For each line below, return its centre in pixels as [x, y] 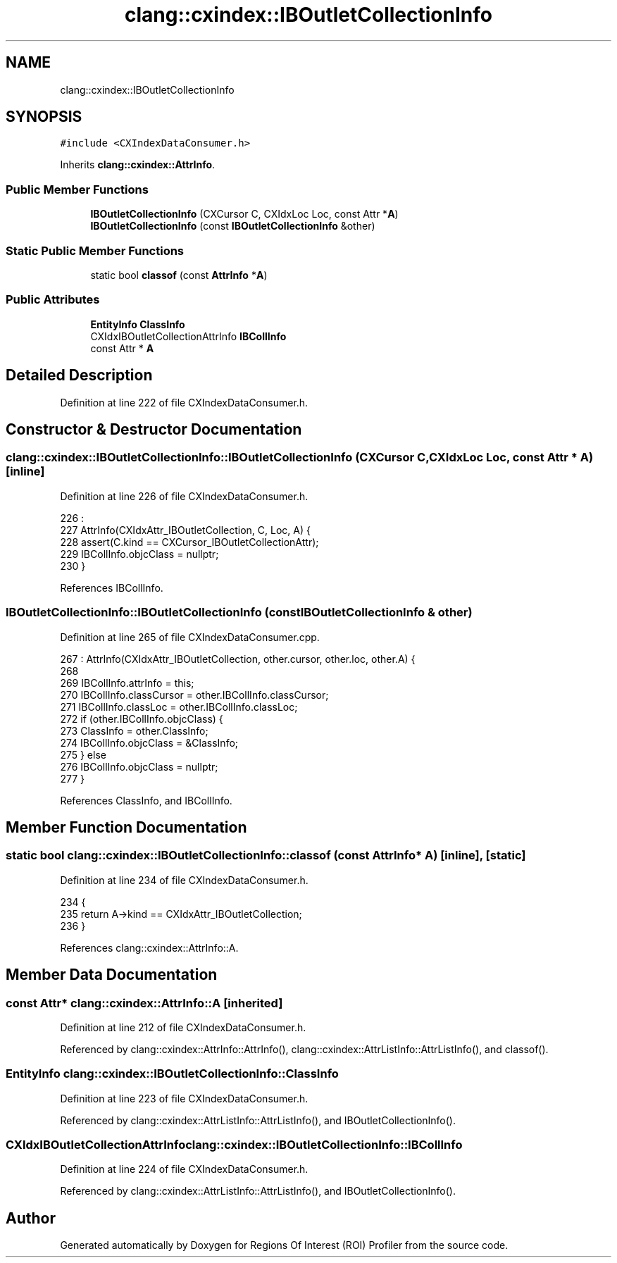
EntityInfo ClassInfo [138, 324]
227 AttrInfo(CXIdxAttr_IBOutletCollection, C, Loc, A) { [185, 530]
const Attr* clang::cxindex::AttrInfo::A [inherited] [144, 1003]
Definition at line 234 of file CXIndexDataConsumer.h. [184, 880]
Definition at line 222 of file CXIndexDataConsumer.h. [184, 402]
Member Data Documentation [112, 975]
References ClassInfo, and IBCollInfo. [146, 800]
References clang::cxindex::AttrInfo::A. [149, 947]
